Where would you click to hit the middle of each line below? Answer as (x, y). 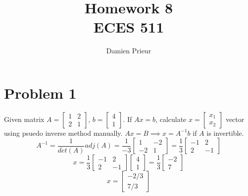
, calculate (171, 119)
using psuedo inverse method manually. (63, 133)
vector (235, 119)
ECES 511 (129, 27)
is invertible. (225, 133)
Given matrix (24, 119)
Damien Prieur (129, 51)
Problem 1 (40, 93)
